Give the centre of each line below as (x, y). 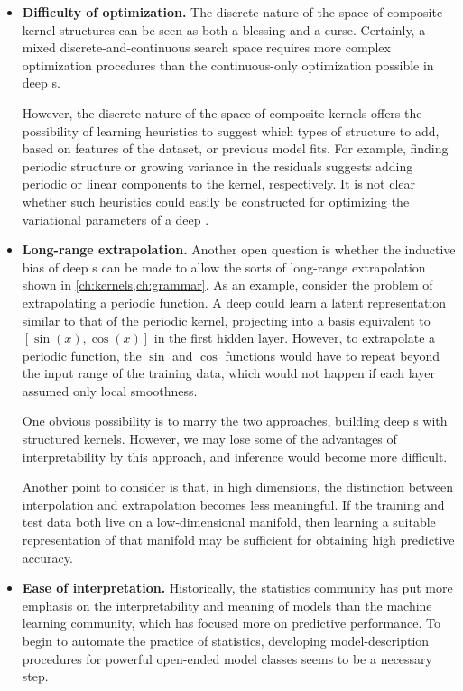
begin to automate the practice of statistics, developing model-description (226, 640)
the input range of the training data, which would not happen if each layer (228, 373)
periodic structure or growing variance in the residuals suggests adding (218, 166)
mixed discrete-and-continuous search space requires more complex (206, 47)
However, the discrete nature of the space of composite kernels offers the (222, 112)
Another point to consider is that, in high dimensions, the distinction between (238, 487)
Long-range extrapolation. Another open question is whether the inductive (239, 249)
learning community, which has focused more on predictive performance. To (231, 623)
